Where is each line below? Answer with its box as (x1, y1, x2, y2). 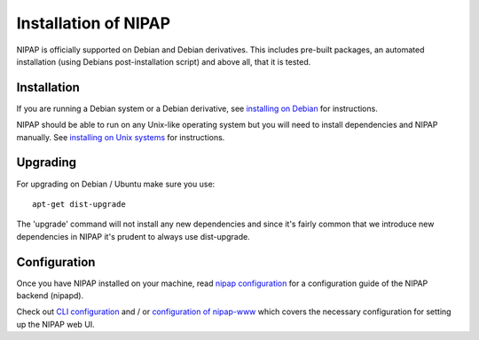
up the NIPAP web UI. (16, 319, 95, 329)
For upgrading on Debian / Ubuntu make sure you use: (16, 178, 216, 189)
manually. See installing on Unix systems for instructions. (16, 131, 225, 142)
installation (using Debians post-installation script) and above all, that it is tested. (16, 56, 311, 67)
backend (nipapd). (16, 290, 84, 301)
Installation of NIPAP (16, 13, 171, 33)
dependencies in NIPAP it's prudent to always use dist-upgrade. (16, 231, 250, 241)
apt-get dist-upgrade (32, 199, 126, 209)
